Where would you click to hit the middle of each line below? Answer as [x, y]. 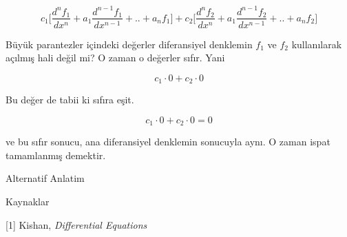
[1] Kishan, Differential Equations [76, 224]
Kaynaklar [28, 202]
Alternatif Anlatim [45, 178]
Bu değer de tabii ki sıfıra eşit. [70, 100]
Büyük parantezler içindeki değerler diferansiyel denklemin [129, 44]
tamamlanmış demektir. [56, 155]
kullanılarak [317, 44]
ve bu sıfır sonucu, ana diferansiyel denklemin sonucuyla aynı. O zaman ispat [168, 142]
